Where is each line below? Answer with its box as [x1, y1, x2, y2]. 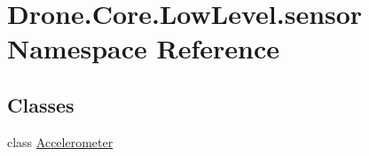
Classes [7, 90, 75, 118]
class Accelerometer [7, 132, 114, 151]
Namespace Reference [7, 30, 279, 66]
